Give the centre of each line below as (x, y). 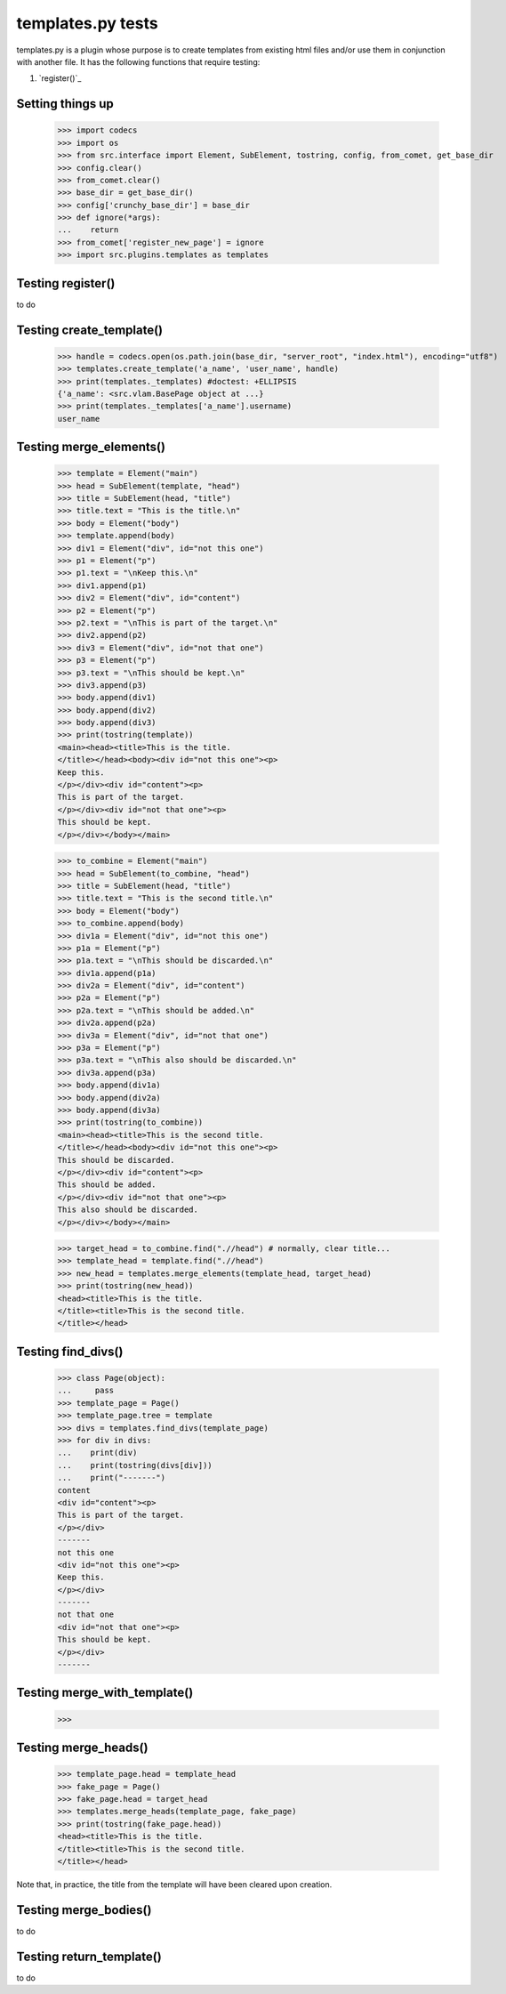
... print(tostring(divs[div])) (135, 1465)
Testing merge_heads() (82, 1748)
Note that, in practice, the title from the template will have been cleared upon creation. (174, 1884)
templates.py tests (88, 23)
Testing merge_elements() (91, 447)
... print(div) (97, 1453)
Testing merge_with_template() (105, 1693)
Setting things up (65, 104)
